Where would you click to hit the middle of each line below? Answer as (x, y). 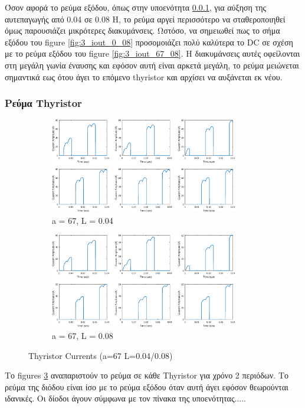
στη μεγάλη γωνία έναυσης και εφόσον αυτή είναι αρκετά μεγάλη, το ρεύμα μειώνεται (152, 65)
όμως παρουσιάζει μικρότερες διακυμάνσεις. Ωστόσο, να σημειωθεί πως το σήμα (142, 30)
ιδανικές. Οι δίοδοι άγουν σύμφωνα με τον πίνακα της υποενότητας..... (125, 398)
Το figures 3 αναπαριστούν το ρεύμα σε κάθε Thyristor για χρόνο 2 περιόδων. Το (147, 375)
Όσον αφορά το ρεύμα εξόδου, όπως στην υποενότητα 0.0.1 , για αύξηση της (136, 7)
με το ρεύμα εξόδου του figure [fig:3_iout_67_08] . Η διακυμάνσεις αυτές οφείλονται (152, 53)
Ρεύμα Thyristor (43, 103)
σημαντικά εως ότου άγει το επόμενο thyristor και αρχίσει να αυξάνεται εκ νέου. (144, 76)
